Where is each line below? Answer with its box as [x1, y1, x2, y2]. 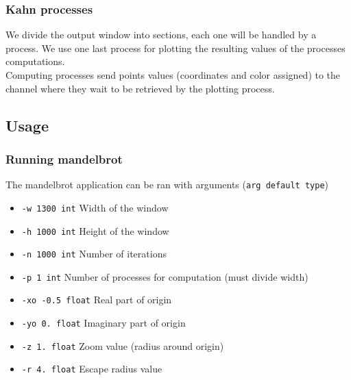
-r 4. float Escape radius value [21, 362, 162, 376]
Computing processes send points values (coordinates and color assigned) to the [5, 68, 341, 81]
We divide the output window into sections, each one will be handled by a [5, 27, 317, 42]
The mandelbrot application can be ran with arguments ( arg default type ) [5, 177, 328, 192]
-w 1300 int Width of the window [21, 200, 169, 214]
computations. [5, 54, 65, 68]
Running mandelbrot [5, 150, 123, 167]
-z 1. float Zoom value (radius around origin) [21, 338, 224, 353]
